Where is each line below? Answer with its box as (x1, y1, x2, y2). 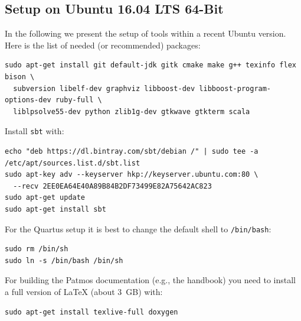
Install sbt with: (5, 125, 64, 137)
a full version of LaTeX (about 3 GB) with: (5, 286, 163, 298)
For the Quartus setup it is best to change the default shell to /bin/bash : (5, 222, 271, 235)
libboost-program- (199, 84, 271, 93)
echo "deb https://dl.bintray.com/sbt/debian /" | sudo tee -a (5, 147, 259, 156)
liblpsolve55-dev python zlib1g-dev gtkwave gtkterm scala (13, 107, 250, 116)
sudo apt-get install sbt (5, 205, 106, 213)
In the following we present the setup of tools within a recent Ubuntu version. (5, 27, 286, 40)
